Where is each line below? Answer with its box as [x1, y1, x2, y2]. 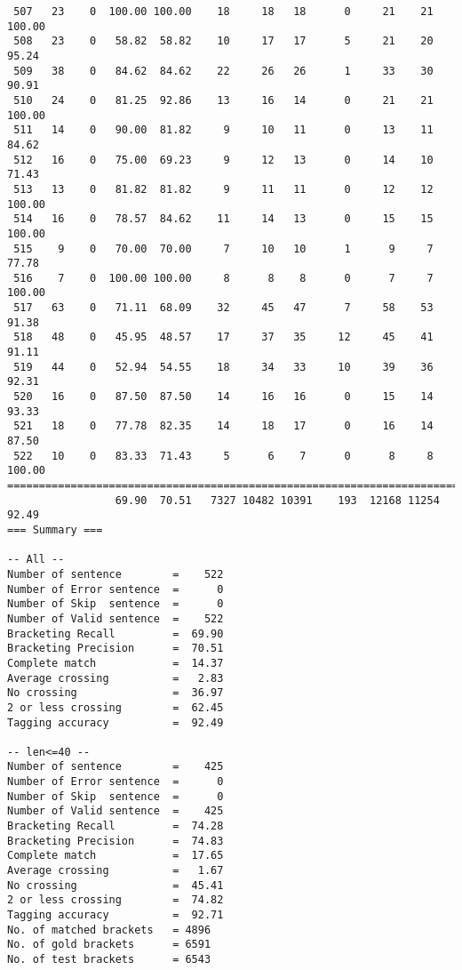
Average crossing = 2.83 [7, 671, 224, 685]
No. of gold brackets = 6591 [7, 938, 211, 951]
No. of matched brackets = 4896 [7, 923, 211, 936]
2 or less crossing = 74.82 [7, 894, 224, 907]
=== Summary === [7, 523, 103, 536]
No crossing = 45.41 [7, 878, 224, 892]
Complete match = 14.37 [7, 656, 224, 669]
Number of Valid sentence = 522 [7, 612, 224, 625]
